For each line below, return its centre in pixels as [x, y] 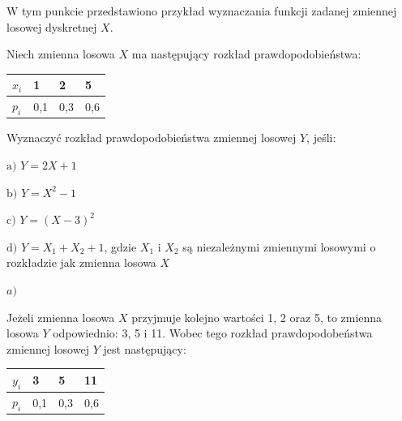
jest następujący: [145, 348]
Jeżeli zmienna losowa [61, 317]
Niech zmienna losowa [61, 54]
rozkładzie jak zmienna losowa [81, 262]
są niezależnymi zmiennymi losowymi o [279, 246]
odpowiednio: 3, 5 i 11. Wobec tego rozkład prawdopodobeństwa [213, 333]
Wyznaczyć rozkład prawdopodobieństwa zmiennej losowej [152, 137]
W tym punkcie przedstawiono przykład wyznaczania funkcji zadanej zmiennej [202, 11]
